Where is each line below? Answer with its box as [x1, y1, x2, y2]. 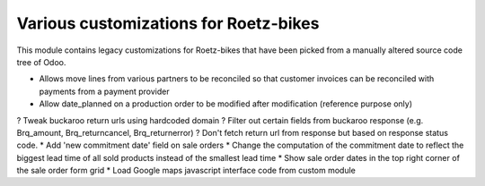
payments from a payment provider [39, 86, 170, 97]
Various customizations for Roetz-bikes [16, 13, 320, 33]
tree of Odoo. [16, 56, 66, 67]
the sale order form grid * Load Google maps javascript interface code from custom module [16, 165, 357, 176]
